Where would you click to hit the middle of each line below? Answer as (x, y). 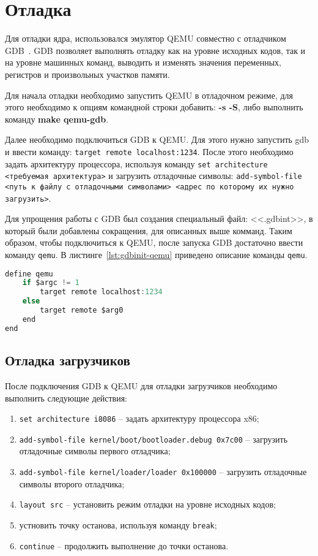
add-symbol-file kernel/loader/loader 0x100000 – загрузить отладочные (163, 472)
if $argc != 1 (51, 283)
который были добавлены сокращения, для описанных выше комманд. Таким (149, 230)
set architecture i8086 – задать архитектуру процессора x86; (139, 418)
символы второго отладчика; (72, 483)
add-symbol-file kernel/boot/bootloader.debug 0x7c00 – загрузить (153, 439)
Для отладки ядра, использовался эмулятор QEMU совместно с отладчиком (146, 38)
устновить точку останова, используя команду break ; (118, 524)
